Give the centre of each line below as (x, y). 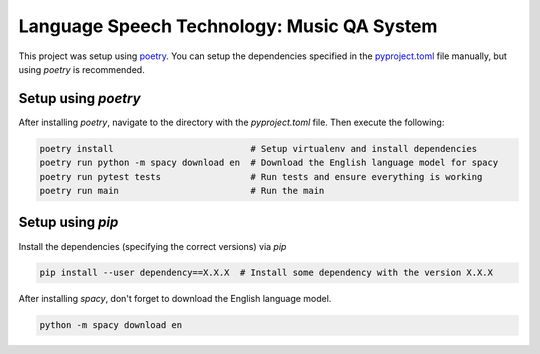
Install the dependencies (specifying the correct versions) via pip (152, 246)
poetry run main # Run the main (182, 190)
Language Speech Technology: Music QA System (228, 26)
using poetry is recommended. (81, 69)
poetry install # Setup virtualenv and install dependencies (258, 148)
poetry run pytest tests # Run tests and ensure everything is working (261, 176)
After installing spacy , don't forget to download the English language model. (175, 299)
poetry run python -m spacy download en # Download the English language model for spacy (269, 163)
